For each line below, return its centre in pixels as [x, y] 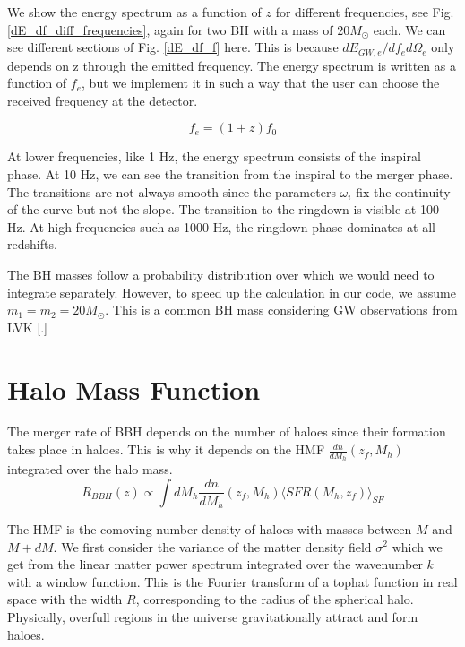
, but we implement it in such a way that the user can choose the [261, 83]
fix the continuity [403, 191]
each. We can [409, 29]
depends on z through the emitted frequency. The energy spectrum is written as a [232, 65]
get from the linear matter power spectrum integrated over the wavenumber [215, 564]
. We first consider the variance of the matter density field [212, 546]
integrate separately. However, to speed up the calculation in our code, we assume [232, 292]
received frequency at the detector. [103, 100]
